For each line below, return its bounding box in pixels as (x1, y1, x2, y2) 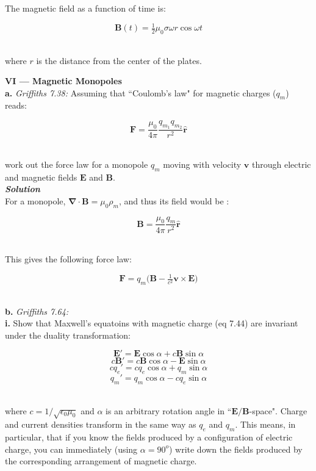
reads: (5, 99, 27, 112)
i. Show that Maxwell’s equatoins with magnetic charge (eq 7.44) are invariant (5, 317, 298, 329)
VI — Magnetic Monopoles (5, 74, 122, 87)
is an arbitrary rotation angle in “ (106, 404, 232, 417)
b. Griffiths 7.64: (5, 304, 69, 317)
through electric (251, 157, 311, 170)
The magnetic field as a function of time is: (5, 2, 166, 14)
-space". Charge (249, 404, 307, 417)
